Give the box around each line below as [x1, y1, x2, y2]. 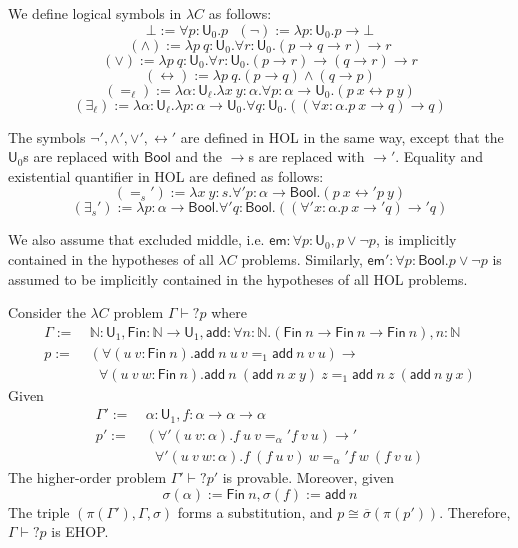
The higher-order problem [8, 466, 167, 487]
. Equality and [395, 146, 483, 167]
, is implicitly [375, 229, 457, 250]
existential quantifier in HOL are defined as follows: [8, 165, 324, 186]
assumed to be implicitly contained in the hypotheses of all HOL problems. [8, 268, 468, 289]
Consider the [8, 302, 86, 323]
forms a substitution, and [177, 501, 333, 522]
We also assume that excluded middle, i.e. [8, 229, 265, 250]
